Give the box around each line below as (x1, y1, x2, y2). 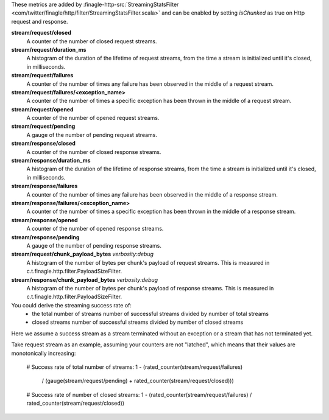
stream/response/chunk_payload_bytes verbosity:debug (11, 276, 158, 283)
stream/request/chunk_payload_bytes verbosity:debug (11, 250, 154, 258)
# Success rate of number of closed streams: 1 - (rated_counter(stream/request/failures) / (26, 391, 252, 398)
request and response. (11, 18, 68, 25)
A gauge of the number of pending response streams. (26, 242, 161, 249)
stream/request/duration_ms (11, 46, 87, 53)
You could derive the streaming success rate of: (11, 301, 132, 309)
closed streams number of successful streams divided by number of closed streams (32, 318, 244, 326)
